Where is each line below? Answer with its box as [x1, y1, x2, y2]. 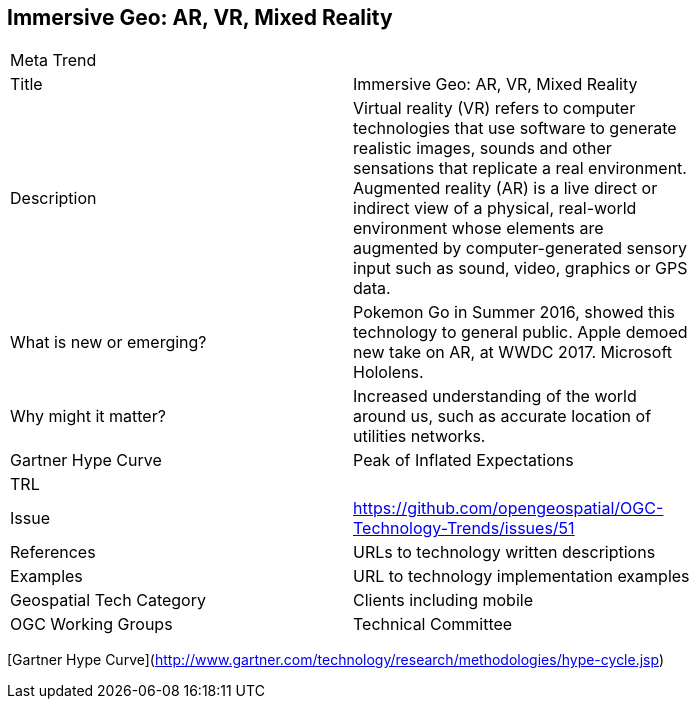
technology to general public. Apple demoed [353, 322, 688, 343]
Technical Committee [353, 614, 513, 635]
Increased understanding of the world [353, 386, 637, 407]
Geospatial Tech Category [10, 590, 206, 611]
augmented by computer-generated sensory [353, 238, 688, 259]
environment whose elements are [353, 218, 604, 239]
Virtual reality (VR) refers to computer [353, 98, 636, 119]
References [10, 542, 96, 563]
